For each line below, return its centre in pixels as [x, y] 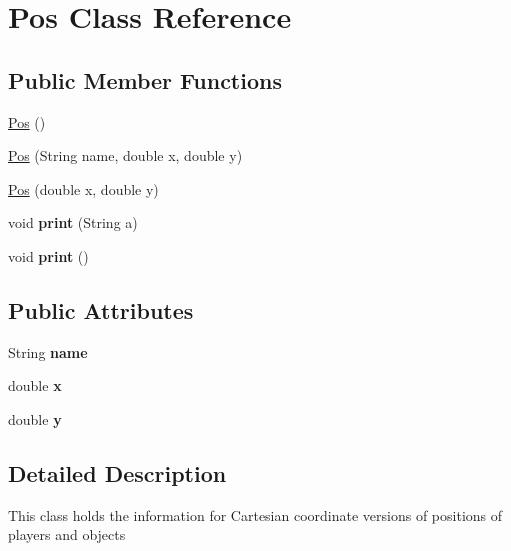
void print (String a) [73, 222]
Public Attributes [101, 309]
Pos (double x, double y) [83, 188]
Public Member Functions [145, 79]
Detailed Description [117, 472]
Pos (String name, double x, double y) [125, 155]
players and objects [67, 534]
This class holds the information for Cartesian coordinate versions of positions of [255, 514]
